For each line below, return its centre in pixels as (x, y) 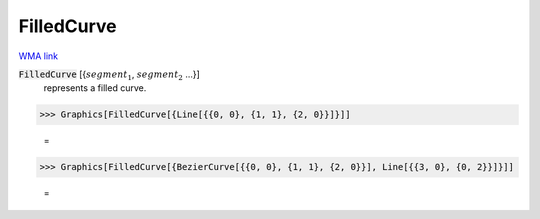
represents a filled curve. (95, 88)
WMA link (38, 56)
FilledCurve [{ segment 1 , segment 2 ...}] (109, 75)
